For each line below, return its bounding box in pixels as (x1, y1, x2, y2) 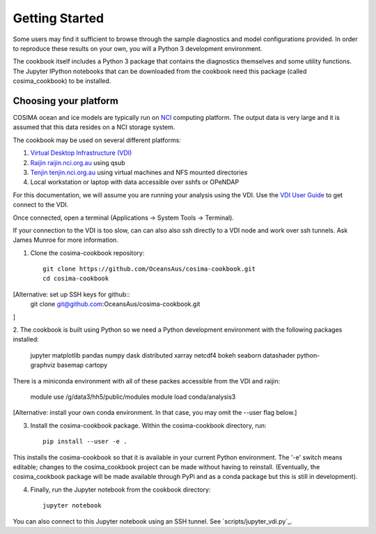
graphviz (30, 361, 56, 369)
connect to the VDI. (13, 201, 69, 209)
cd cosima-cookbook (42, 275, 109, 282)
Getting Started (13, 10, 104, 26)
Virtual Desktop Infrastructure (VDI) (30, 148, 132, 157)
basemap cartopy (56, 361, 108, 369)
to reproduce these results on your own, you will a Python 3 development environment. (13, 44, 263, 52)
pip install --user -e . (42, 438, 127, 445)
